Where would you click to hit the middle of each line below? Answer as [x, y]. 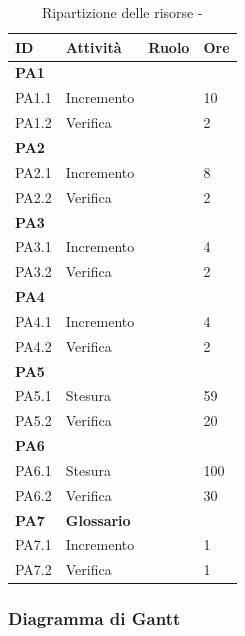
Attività [93, 46]
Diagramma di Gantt [94, 618]
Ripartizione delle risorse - [122, 12]
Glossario [98, 519]
